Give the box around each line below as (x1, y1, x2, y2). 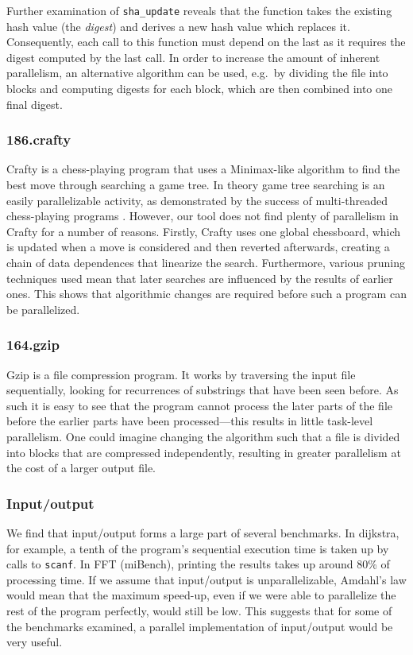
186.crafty (6, 130, 71, 149)
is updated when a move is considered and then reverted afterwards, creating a (6, 238, 390, 255)
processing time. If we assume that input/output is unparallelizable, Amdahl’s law (6, 571, 407, 587)
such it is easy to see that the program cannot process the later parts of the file (6, 397, 393, 413)
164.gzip (6, 335, 60, 355)
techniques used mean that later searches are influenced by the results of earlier (6, 269, 393, 286)
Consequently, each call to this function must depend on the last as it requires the (6, 33, 406, 50)
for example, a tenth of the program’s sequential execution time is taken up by (6, 540, 389, 556)
